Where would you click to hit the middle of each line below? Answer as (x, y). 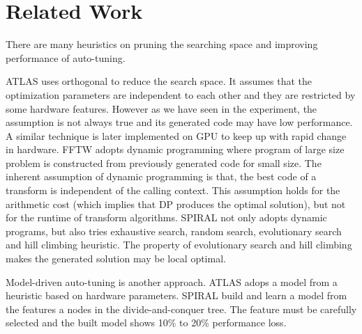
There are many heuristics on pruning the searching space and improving (162, 44)
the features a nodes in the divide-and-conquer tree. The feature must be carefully (181, 309)
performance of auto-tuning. (66, 57)
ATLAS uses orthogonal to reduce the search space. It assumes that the (159, 81)
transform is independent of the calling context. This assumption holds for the (173, 190)
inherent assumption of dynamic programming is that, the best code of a (161, 176)
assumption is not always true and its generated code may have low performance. (179, 122)
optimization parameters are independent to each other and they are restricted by (181, 94)
